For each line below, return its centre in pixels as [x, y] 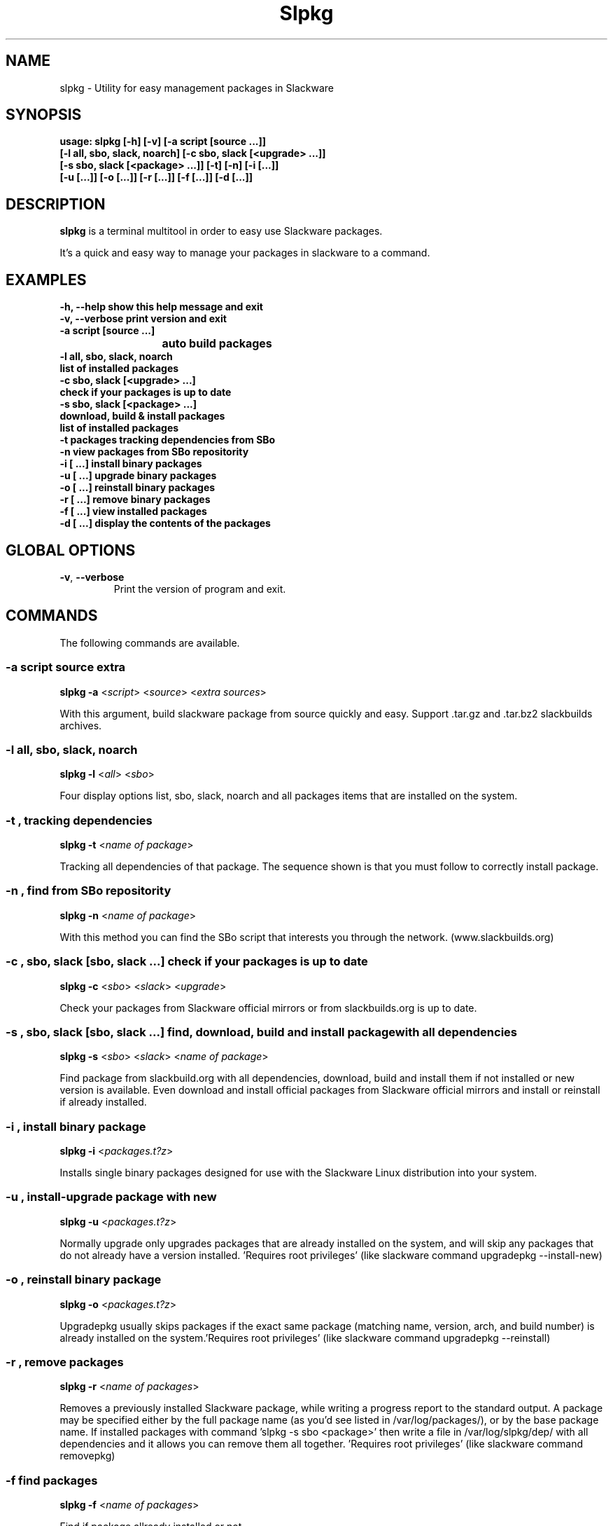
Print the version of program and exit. [200, 589]
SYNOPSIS [44, 115]
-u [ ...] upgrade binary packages [138, 476]
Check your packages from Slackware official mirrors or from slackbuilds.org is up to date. [268, 1008]
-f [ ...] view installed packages [133, 511]
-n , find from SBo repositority [89, 891]
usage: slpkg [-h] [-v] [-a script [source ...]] [163, 142]
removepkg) [87, 1456]
